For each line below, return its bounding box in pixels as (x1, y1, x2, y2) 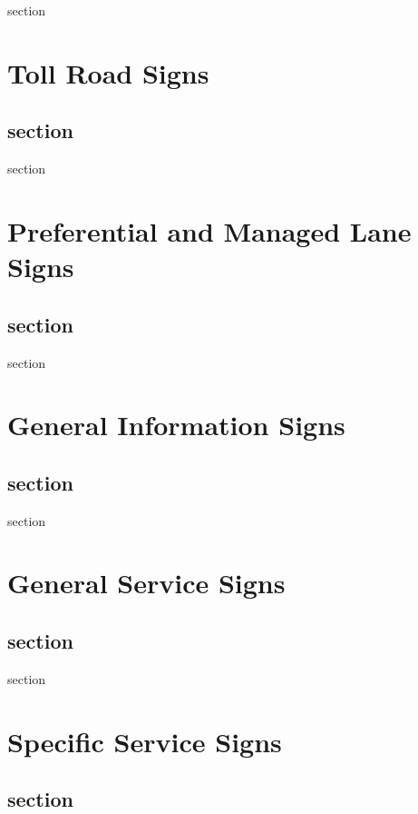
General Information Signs (7, 406, 345, 443)
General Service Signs (7, 564, 286, 601)
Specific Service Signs (7, 722, 282, 759)
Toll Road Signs (7, 54, 209, 91)
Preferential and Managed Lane (7, 212, 412, 249)
